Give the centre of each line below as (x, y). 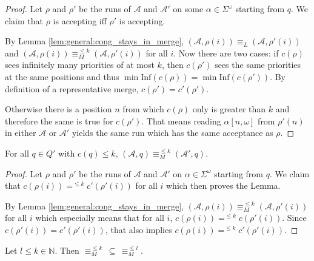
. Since (294, 218)
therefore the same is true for (59, 120)
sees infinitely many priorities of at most (80, 65)
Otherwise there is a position (58, 109)
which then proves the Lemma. (223, 185)
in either (21, 133)
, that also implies (139, 229)
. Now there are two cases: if (226, 53)
